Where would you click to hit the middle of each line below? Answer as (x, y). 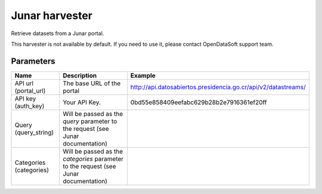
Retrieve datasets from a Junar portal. (58, 33)
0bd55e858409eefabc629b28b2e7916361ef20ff (199, 102)
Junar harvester (52, 15)
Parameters (33, 61)
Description (80, 76)
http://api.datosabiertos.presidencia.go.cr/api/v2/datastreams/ (218, 87)
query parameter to (90, 121)
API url (24, 83)
